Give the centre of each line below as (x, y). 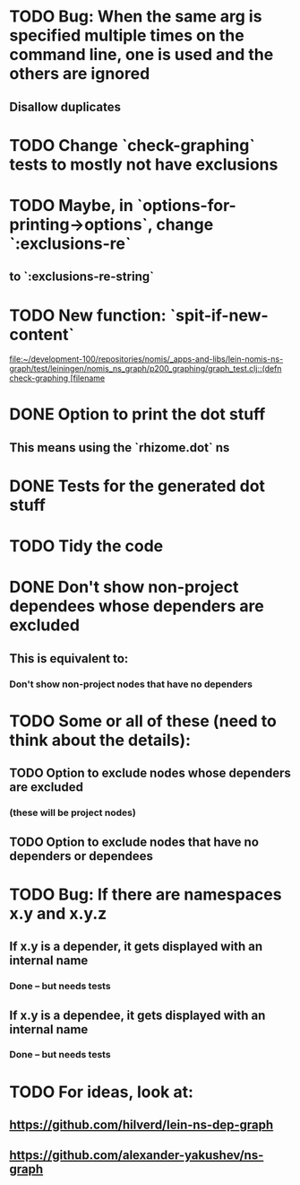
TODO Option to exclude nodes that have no (134, 842)
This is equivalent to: (69, 658)
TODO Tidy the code (86, 546)
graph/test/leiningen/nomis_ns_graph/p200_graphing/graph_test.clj (133, 369)
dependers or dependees (81, 856)
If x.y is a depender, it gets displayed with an (136, 947)
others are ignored (80, 74)
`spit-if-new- (219, 315)
